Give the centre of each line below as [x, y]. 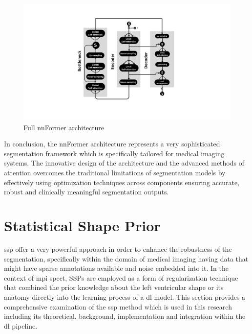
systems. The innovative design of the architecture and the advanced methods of [124, 163]
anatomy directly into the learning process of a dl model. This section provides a [125, 297]
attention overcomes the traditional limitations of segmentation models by [115, 173]
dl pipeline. [21, 325]
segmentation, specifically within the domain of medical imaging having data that [126, 258]
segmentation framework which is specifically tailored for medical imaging [114, 153]
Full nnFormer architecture [64, 127]
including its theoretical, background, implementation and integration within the [125, 316]
